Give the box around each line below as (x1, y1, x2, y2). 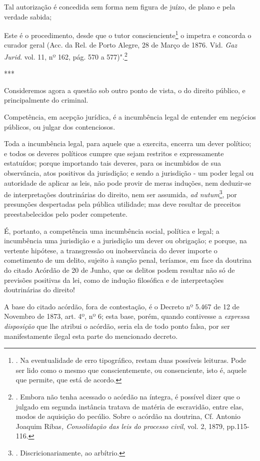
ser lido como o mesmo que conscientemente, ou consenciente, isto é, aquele (15, 364, 246, 375)
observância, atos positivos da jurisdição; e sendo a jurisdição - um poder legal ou (4, 168, 254, 178)
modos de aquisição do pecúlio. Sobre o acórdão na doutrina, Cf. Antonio (15, 411, 240, 421)
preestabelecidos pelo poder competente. (4, 209, 127, 219)
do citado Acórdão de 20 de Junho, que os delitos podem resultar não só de (4, 265, 235, 275)
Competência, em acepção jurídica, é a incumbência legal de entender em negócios (4, 112, 256, 122)
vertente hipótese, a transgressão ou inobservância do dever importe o (4, 245, 217, 255)
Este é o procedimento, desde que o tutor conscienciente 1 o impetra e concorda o (4, 29, 251, 40)
